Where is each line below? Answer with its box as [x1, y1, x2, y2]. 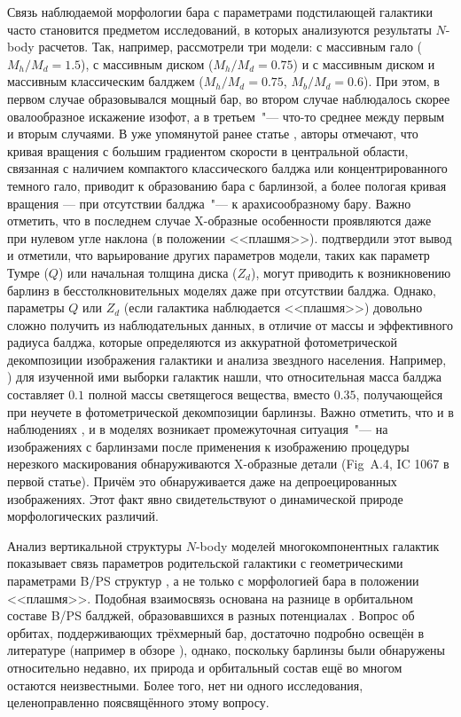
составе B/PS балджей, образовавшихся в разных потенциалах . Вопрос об [7, 606, 415, 625]
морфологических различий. [7, 507, 159, 525]
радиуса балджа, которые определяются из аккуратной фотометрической [7, 333, 398, 351]
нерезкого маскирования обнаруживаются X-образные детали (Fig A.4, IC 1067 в [7, 454, 449, 473]
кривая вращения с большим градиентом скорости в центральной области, [7, 141, 409, 160]
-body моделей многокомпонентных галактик [195, 536, 440, 555]
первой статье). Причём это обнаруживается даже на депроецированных [7, 472, 397, 491]
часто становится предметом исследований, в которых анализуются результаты [7, 20, 432, 38]
